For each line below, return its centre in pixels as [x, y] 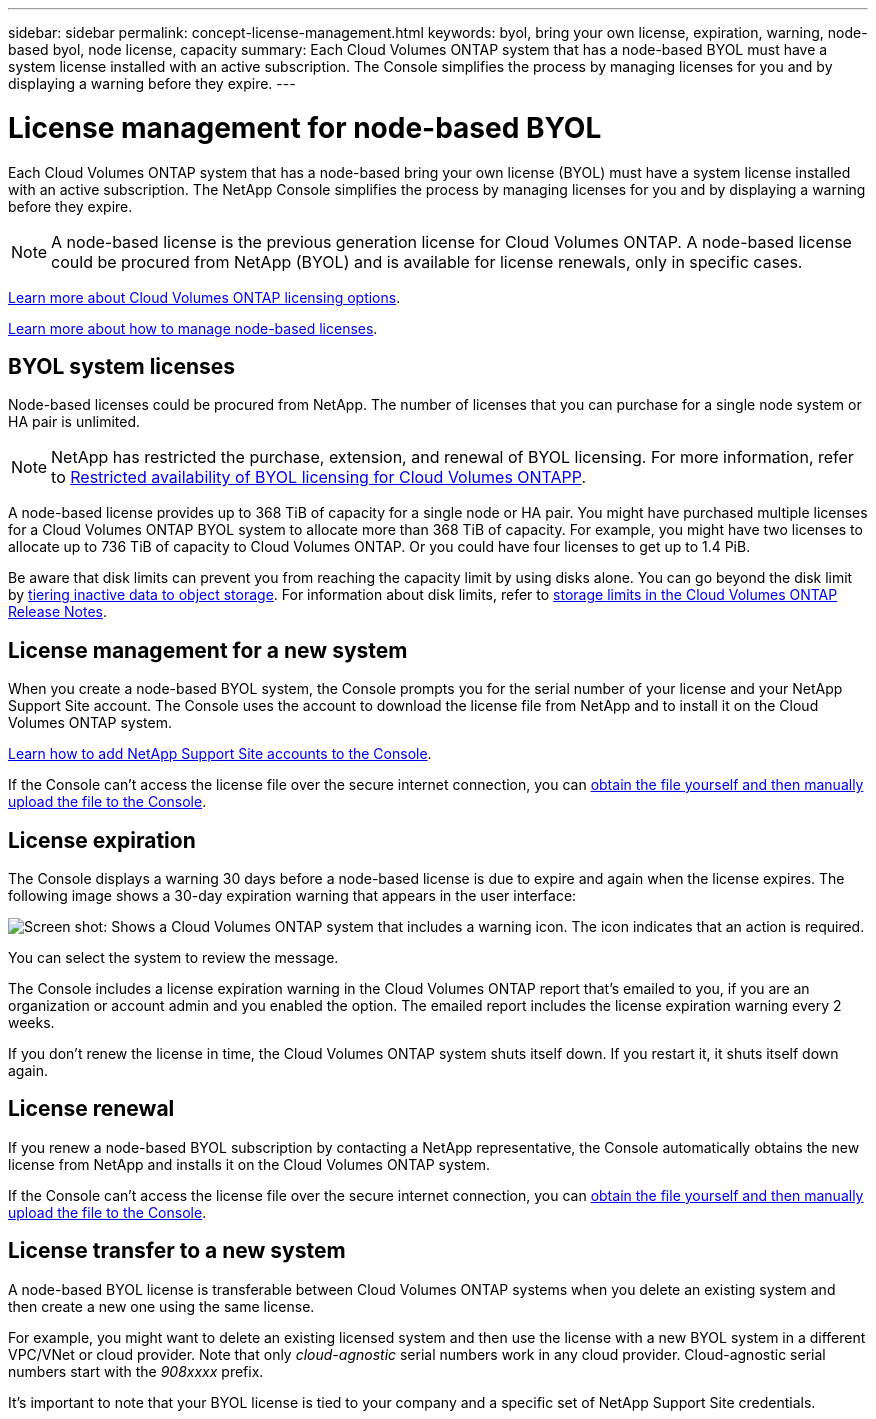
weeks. [31, 1023]
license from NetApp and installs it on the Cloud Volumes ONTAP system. [249, 1164]
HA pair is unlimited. [74, 422]
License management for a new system [208, 650]
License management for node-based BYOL [305, 127]
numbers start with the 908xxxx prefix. [136, 1371]
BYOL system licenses [122, 366]
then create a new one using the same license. [161, 1306]
